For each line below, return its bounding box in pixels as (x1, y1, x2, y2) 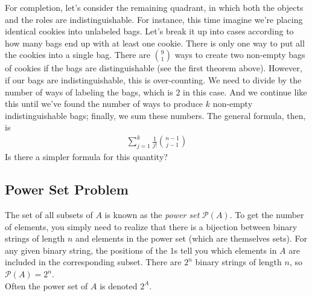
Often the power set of (5, 279, 88, 292)
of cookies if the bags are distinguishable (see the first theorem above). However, (5, 62, 302, 74)
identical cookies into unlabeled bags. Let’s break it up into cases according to (5, 25, 294, 37)
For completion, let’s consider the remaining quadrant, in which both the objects (5, 1, 304, 13)
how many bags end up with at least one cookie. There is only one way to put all (5, 36, 305, 49)
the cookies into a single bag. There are (5, 48, 150, 61)
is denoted (100, 279, 138, 292)
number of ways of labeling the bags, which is (5, 85, 173, 98)
